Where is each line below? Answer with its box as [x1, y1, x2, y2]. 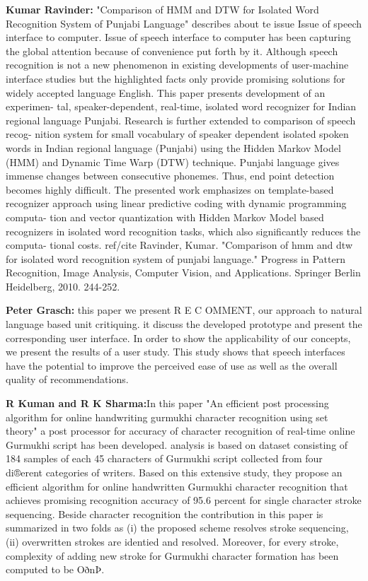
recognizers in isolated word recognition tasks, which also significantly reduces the [6, 223, 361, 238]
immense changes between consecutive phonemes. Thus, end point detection [6, 168, 335, 183]
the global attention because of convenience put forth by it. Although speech [6, 43, 338, 58]
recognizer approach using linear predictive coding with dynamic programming [6, 196, 347, 211]
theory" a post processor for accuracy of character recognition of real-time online [6, 423, 355, 438]
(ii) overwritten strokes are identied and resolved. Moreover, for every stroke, [6, 534, 339, 548]
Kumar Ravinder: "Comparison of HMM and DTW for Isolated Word [6, 2, 319, 16]
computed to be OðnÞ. [6, 562, 105, 577]
